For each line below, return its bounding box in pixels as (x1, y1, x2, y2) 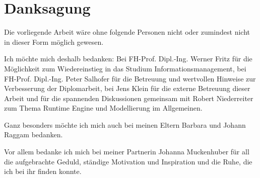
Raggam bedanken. (4, 129, 63, 140)
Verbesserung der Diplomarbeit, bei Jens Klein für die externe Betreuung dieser (4, 83, 250, 94)
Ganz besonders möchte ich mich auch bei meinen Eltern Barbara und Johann (4, 119, 246, 130)
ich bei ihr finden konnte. (4, 166, 82, 176)
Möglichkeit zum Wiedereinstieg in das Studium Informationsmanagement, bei (4, 63, 246, 73)
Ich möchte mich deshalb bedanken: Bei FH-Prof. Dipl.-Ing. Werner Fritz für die (4, 53, 252, 64)
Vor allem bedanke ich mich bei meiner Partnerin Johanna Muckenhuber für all (4, 146, 249, 157)
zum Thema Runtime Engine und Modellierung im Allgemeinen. (4, 103, 203, 113)
